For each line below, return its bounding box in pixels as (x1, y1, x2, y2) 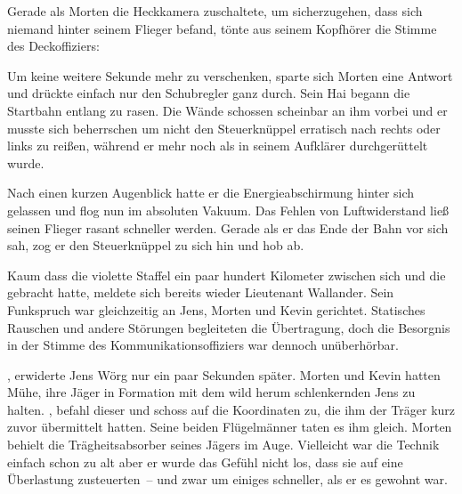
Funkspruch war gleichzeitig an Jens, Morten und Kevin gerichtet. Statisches (7, 300, 426, 319)
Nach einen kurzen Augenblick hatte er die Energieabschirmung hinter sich (7, 183, 415, 202)
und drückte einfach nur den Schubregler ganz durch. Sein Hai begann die (7, 84, 410, 102)
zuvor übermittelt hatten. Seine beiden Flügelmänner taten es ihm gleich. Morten (7, 417, 452, 436)
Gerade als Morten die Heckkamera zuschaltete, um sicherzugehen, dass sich (7, 2, 423, 20)
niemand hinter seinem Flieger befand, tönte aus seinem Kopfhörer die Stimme (7, 19, 437, 37)
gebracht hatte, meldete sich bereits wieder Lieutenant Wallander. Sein (7, 283, 394, 302)
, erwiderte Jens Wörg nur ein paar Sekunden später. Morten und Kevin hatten (7, 365, 441, 384)
